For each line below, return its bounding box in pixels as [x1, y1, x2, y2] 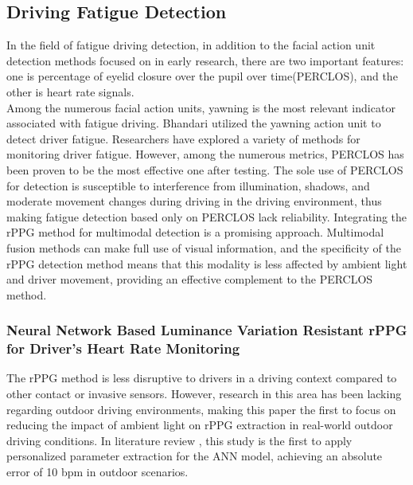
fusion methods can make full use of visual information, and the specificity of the [6, 239, 401, 256]
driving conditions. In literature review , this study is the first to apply [6, 432, 353, 448]
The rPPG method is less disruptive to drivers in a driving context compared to [6, 370, 397, 386]
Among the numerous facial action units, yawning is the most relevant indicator [6, 99, 395, 115]
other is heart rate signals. [6, 83, 134, 100]
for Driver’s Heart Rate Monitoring [6, 338, 240, 358]
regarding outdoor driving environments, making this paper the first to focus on [6, 401, 396, 417]
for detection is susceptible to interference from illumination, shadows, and [6, 177, 370, 194]
